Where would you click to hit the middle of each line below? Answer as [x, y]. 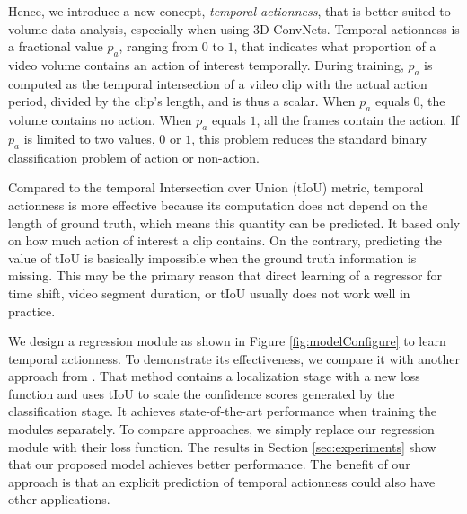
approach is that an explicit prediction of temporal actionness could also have [222, 481]
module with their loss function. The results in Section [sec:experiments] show [222, 446]
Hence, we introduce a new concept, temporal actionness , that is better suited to [229, 11]
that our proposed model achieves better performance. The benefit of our [209, 464]
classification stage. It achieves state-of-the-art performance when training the [222, 411]
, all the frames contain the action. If [358, 120]
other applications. [59, 499]
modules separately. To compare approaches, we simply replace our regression [221, 429]
